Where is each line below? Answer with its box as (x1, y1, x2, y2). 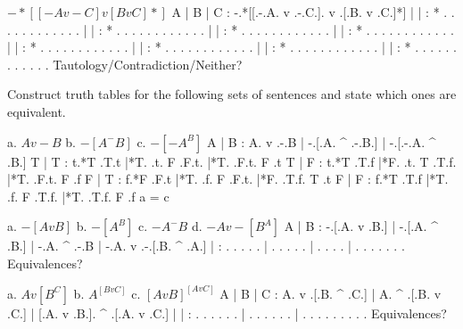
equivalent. (7, 102, 66, 120)
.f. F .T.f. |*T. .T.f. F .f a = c (7, 186, 169, 205)
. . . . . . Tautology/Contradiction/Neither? (7, 54, 243, 73)
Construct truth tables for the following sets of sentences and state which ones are (7, 85, 457, 103)
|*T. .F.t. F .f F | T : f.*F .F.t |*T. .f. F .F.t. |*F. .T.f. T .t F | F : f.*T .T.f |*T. (7, 169, 449, 188)
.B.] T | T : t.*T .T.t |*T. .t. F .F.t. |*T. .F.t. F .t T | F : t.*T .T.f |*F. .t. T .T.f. (7, 152, 457, 170)
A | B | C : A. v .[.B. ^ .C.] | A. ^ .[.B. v (219, 284, 442, 302)
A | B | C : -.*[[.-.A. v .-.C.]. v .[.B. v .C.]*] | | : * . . (171, 3, 455, 21)
